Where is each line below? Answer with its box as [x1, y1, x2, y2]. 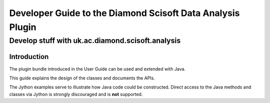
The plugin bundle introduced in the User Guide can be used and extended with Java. [9, 65, 186, 72]
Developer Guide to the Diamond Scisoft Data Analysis [9, 7, 240, 18]
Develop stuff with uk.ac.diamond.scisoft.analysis [9, 36, 181, 45]
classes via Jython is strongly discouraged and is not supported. [9, 91, 143, 97]
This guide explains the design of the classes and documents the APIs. [9, 75, 155, 81]
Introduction [9, 52, 49, 61]
